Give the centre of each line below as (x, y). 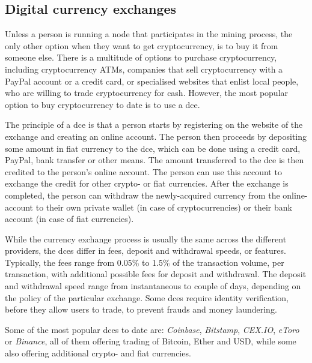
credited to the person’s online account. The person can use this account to (143, 171)
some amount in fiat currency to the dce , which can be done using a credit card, (153, 148)
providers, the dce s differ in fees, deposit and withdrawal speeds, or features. (145, 250)
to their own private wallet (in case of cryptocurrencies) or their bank (164, 207)
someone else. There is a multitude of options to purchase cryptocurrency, (141, 57)
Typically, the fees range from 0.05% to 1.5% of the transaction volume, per (145, 262)
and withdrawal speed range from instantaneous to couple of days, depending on (153, 286)
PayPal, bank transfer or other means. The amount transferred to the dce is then (154, 160)
